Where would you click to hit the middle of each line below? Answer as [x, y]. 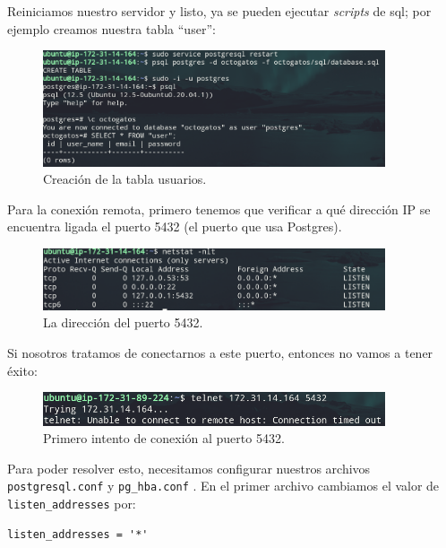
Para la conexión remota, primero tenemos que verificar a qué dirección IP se [219, 209]
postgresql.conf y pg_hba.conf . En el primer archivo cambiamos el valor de [223, 486]
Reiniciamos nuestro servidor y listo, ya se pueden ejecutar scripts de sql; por [219, 11]
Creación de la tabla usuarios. [125, 179]
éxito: [22, 370]
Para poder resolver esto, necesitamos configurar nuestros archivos [189, 468]
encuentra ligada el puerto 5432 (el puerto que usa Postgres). [175, 226]
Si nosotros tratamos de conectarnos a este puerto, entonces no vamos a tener [220, 352]
